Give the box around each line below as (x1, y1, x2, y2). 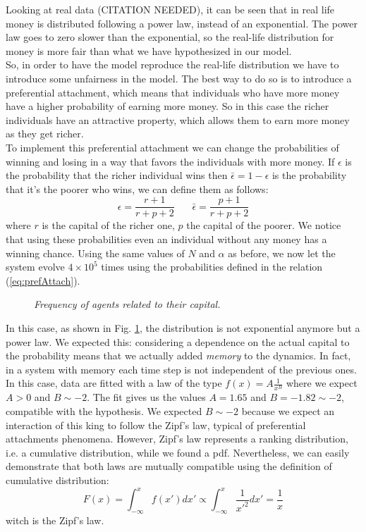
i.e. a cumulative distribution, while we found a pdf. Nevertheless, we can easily (6, 445, 350, 459)
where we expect (286, 376, 358, 390)
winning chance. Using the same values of (6, 245, 185, 260)
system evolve (6, 259, 65, 274)
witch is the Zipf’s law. (6, 512, 104, 527)
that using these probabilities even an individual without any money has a (6, 231, 327, 246)
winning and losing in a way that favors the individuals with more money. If (6, 154, 335, 168)
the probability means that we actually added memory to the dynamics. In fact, (6, 348, 351, 363)
